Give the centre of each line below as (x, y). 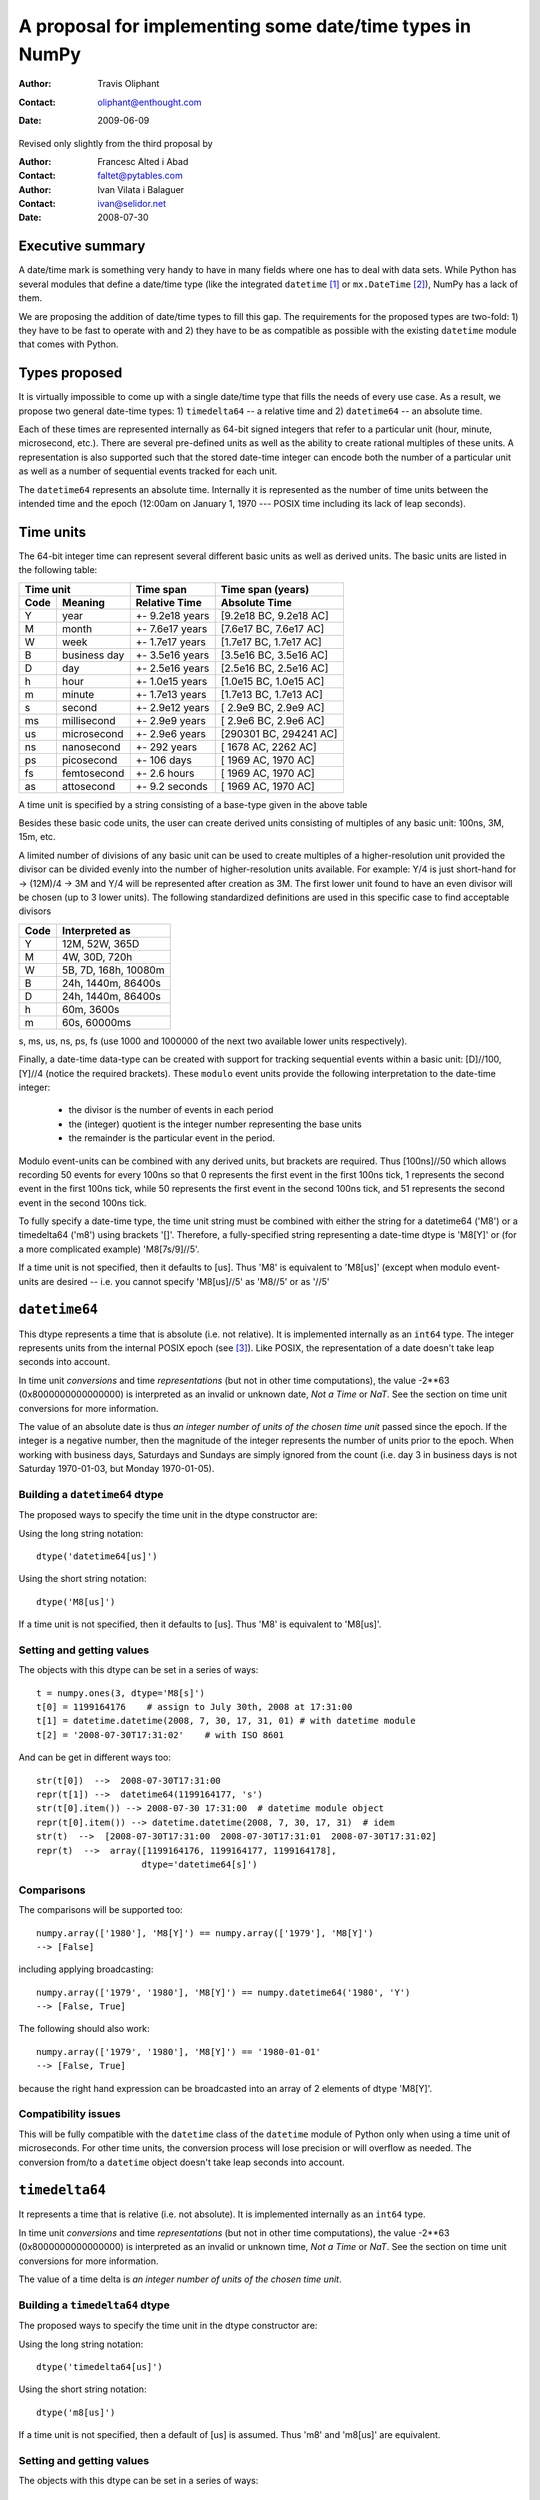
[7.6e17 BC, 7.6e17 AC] (272, 628)
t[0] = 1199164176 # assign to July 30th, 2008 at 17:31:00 (194, 1707)
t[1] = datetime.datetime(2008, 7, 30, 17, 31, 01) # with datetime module (226, 1721)
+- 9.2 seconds (172, 786)
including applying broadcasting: (86, 1969)
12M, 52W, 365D (100, 943)
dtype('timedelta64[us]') (100, 2366)
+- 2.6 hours (165, 773)
